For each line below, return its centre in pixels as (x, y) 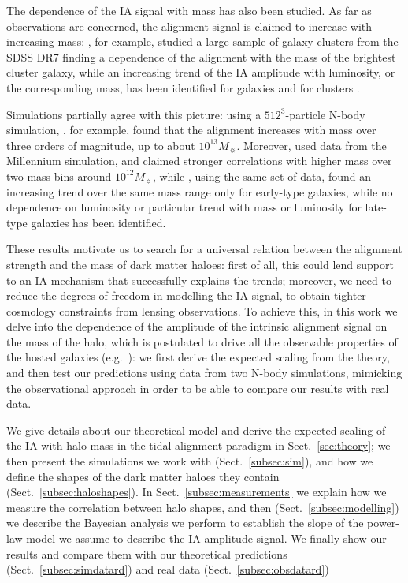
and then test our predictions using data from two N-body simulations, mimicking (204, 373)
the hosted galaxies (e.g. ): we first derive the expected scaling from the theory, (198, 357)
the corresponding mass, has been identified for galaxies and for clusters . (183, 87)
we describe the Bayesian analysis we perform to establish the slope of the (185, 523)
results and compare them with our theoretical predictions (147, 553)
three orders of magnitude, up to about (101, 145)
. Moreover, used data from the (312, 145)
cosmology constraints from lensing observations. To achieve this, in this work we (202, 310)
